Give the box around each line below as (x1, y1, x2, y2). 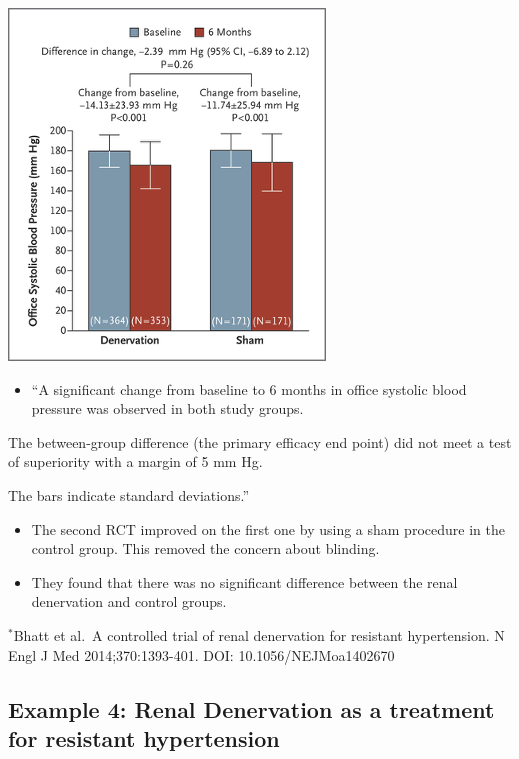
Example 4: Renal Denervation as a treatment (8, 693, 495, 724)
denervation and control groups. (31, 591, 227, 612)
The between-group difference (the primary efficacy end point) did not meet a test (8, 431, 512, 452)
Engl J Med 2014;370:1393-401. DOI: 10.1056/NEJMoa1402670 (8, 644, 395, 665)
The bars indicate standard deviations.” (8, 484, 250, 505)
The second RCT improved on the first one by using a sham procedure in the (31, 518, 505, 539)
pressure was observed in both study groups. (31, 398, 304, 419)
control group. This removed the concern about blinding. (31, 538, 380, 559)
